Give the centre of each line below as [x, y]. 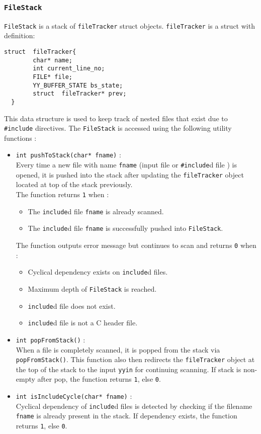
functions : [20, 138]
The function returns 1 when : [62, 194]
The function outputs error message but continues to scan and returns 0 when [136, 245]
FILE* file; [53, 77]
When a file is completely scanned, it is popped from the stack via [118, 349]
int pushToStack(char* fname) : [68, 155]
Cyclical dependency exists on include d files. [98, 272]
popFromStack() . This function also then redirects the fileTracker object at [135, 359]
